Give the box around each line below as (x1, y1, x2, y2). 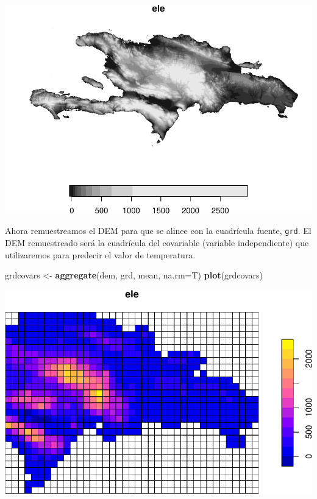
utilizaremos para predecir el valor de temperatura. (5, 248, 196, 261)
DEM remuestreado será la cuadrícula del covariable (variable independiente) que (5, 236, 309, 249)
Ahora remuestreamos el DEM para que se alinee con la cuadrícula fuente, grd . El (5, 224, 312, 237)
